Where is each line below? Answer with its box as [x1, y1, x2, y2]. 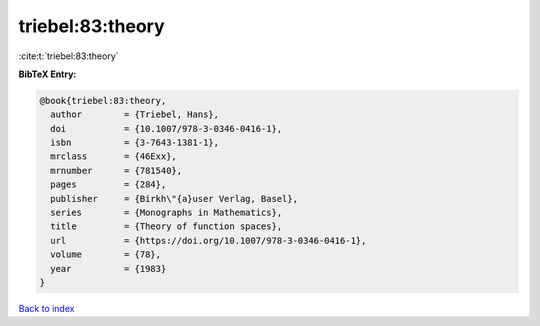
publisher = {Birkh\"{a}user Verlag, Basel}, [50, 193, 299, 204]
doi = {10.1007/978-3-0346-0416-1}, [50, 123, 283, 134]
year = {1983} [50, 263, 167, 274]
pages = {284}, [50, 179, 167, 190]
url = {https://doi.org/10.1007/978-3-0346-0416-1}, [50, 235, 367, 246]
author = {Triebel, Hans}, [50, 109, 220, 120]
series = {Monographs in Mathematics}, [50, 207, 283, 219]
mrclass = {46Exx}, [50, 151, 177, 162]
